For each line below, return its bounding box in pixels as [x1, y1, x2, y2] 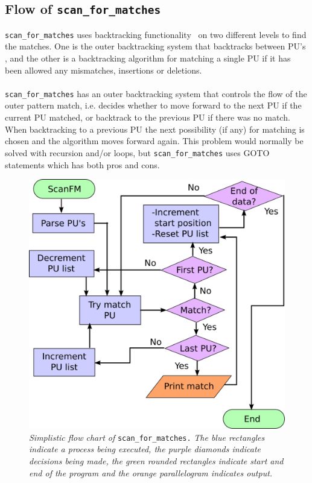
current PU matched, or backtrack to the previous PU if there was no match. [5, 111, 290, 124]
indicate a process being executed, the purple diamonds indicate [29, 443, 261, 455]
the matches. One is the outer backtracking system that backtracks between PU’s [5, 40, 306, 52]
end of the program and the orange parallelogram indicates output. [29, 466, 273, 479]
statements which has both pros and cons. [5, 158, 160, 171]
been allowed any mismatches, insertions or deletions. [5, 63, 202, 76]
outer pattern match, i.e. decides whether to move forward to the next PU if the [5, 99, 302, 112]
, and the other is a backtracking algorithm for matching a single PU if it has [5, 52, 291, 65]
